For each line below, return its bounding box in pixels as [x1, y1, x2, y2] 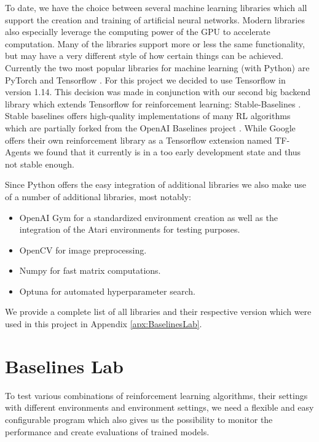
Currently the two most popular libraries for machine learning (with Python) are [5, 61, 310, 74]
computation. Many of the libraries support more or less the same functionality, [5, 37, 305, 50]
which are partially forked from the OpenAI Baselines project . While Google [5, 121, 296, 134]
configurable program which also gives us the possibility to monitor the [5, 413, 273, 425]
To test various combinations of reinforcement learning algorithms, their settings [5, 389, 308, 401]
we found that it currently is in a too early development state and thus [33, 145, 301, 158]
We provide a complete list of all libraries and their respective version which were [5, 305, 312, 318]
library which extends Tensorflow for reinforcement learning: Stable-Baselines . [5, 97, 301, 110]
